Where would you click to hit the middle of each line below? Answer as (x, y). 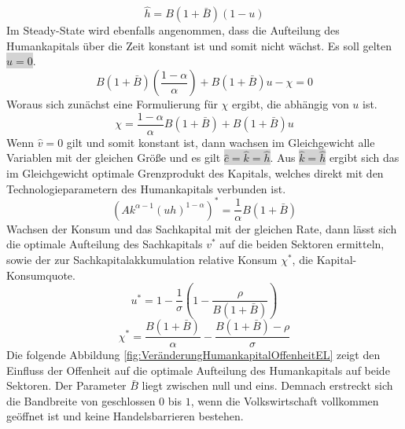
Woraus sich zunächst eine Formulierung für (112, 104)
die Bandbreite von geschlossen (81, 400)
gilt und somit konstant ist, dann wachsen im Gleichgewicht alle (221, 142)
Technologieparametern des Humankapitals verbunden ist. (146, 188)
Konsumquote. (41, 275)
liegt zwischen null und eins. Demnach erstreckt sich (267, 385)
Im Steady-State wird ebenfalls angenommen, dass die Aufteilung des (173, 30)
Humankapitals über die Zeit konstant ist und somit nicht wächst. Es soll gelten (199, 45)
